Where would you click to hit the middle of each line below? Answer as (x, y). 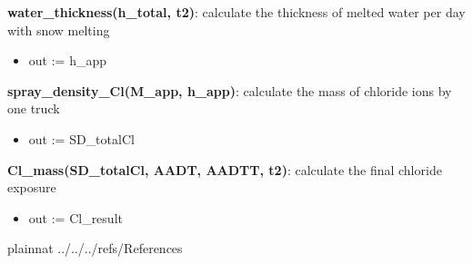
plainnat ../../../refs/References (95, 248)
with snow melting (59, 29)
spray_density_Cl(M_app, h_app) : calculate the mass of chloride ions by (230, 90)
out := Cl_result (75, 217)
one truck (34, 108)
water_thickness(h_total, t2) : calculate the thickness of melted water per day (236, 12)
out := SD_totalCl (81, 138)
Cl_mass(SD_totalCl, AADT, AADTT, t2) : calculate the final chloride (225, 169)
